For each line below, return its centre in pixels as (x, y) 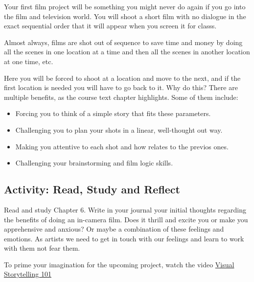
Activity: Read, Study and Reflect (92, 189)
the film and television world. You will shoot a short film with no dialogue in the (125, 16)
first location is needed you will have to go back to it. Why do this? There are (121, 87)
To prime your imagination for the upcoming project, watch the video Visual (119, 264)
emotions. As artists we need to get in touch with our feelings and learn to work (124, 238)
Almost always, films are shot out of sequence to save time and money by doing (123, 42)
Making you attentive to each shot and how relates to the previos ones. (122, 146)
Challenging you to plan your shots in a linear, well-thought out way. (119, 129)
